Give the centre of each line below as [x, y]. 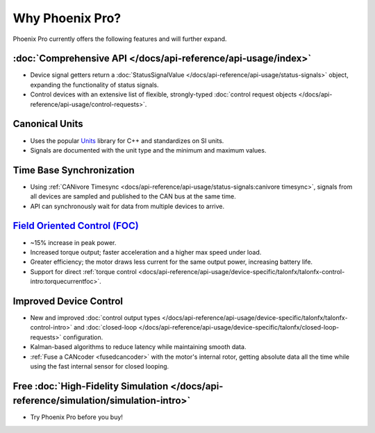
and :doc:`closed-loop [105, 328]
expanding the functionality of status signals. [94, 85]
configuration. [83, 337]
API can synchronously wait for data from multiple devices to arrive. [127, 206]
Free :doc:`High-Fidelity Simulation [91, 386]
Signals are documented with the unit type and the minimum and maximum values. [148, 150]
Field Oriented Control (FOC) [76, 226]
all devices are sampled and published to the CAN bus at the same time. [133, 196]
